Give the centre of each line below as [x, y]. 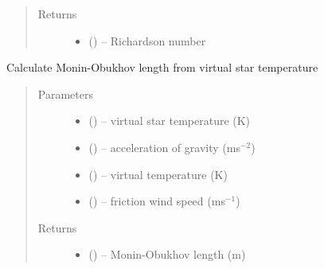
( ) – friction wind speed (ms [157, 201]
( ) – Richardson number [147, 40]
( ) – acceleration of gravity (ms [164, 147]
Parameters [65, 94]
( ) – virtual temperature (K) [158, 174]
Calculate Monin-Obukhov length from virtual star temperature [162, 67]
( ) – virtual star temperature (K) [170, 121]
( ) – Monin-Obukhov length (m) [167, 254]
